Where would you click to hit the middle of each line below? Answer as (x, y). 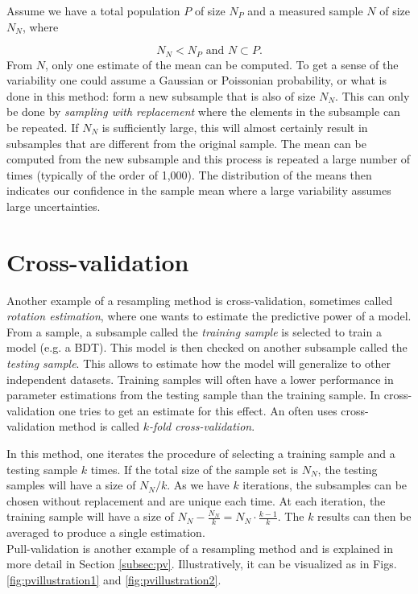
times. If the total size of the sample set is (195, 469)
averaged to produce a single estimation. (106, 532)
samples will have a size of (71, 485)
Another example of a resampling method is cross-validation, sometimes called (200, 300)
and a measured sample (305, 10)
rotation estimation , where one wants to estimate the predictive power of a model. (209, 316)
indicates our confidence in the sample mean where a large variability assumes (199, 190)
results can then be (364, 516)
